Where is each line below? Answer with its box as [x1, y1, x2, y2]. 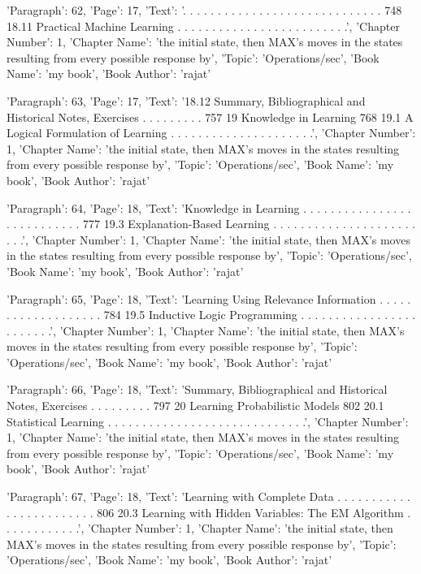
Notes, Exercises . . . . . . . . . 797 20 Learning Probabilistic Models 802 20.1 [7, 397, 384, 414]
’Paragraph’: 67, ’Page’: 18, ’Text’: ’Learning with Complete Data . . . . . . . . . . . [7, 488, 410, 505]
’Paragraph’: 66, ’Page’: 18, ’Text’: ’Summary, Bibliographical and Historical [7, 381, 388, 398]
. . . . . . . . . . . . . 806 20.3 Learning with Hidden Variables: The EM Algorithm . [7, 503, 411, 520]
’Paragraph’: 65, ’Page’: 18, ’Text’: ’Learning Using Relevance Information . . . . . [7, 290, 411, 307]
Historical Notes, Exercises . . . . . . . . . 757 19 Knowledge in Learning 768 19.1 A [7, 108, 414, 125]
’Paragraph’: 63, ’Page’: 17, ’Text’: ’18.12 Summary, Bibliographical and [7, 92, 366, 109]
